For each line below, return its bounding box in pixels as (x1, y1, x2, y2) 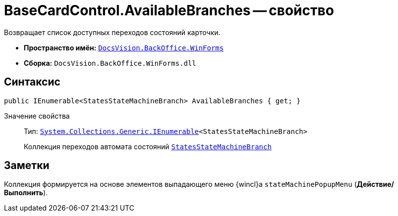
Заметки (4, 159, 50, 172)
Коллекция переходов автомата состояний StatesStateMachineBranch (24, 142, 272, 151)
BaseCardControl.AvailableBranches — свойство (4, 2, 334, 19)
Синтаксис (4, 76, 60, 88)
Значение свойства (4, 111, 70, 120)
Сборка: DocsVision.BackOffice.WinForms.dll (24, 58, 196, 67)
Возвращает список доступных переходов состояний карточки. (4, 28, 221, 37)
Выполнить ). (4, 188, 48, 197)
